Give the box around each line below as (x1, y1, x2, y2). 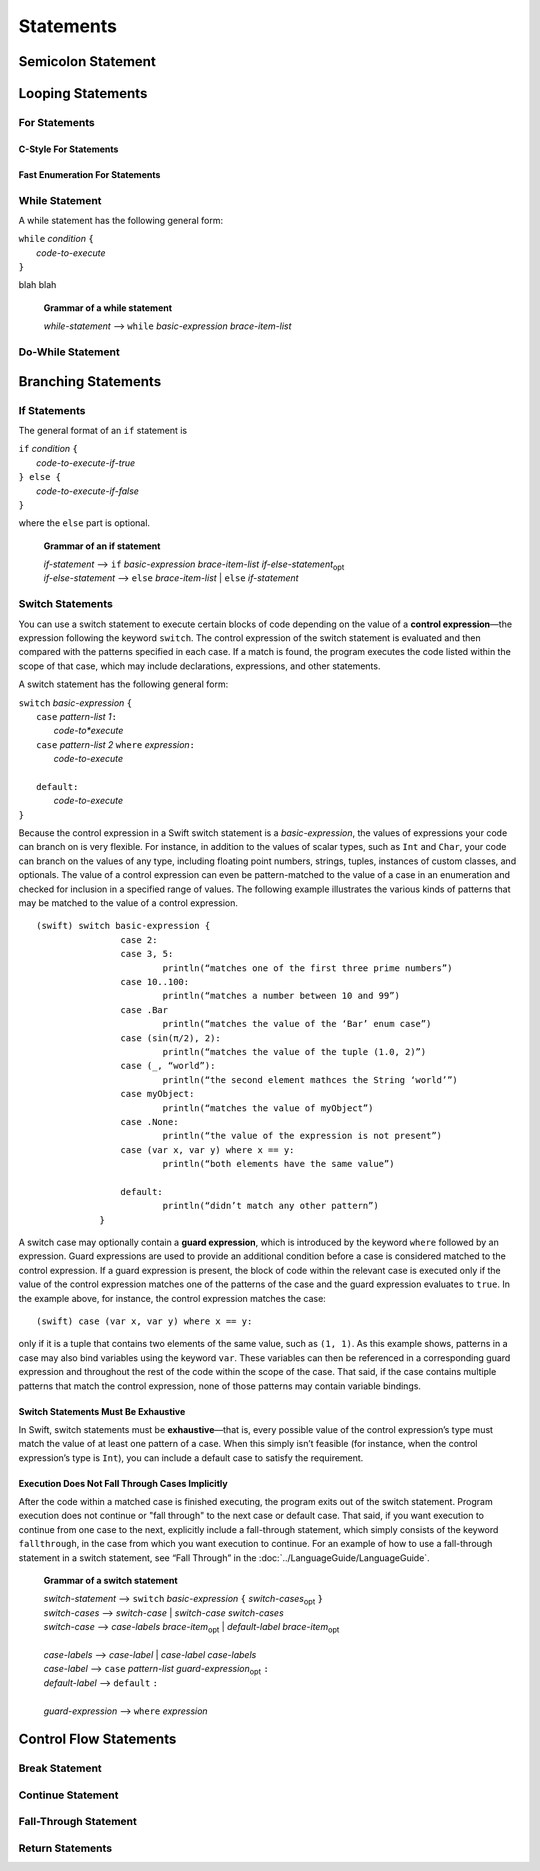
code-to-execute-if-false (36, 485, 140, 497)
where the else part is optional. (18, 517, 150, 529)
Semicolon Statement (18, 53, 157, 70)
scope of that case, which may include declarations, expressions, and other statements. (18, 660, 381, 672)
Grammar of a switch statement (43, 1575, 179, 1587)
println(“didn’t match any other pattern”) (162, 1200, 379, 1212)
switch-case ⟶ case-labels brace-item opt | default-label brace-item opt (43, 1621, 340, 1635)
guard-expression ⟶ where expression (43, 1705, 209, 1717)
